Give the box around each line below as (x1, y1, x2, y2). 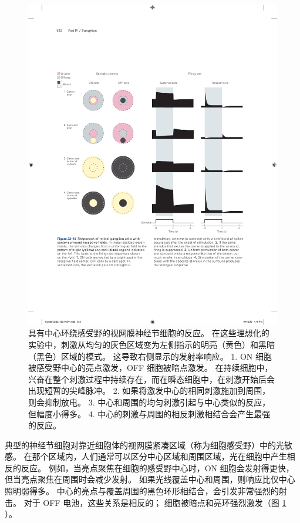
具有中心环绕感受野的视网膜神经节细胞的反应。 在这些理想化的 (28, 327, 269, 339)
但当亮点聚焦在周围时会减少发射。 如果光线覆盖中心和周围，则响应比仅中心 (5, 473, 295, 485)
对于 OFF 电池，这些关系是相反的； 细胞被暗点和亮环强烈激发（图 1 (23, 496, 286, 508)
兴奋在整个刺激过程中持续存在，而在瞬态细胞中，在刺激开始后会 (28, 373, 275, 385)
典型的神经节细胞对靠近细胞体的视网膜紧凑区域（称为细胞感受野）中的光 (5, 438, 284, 451)
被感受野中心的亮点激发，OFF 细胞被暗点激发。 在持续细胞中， (28, 361, 273, 374)
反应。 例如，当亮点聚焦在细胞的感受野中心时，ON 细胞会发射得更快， (21, 461, 294, 474)
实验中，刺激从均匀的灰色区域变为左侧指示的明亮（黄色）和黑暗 (28, 338, 275, 350)
